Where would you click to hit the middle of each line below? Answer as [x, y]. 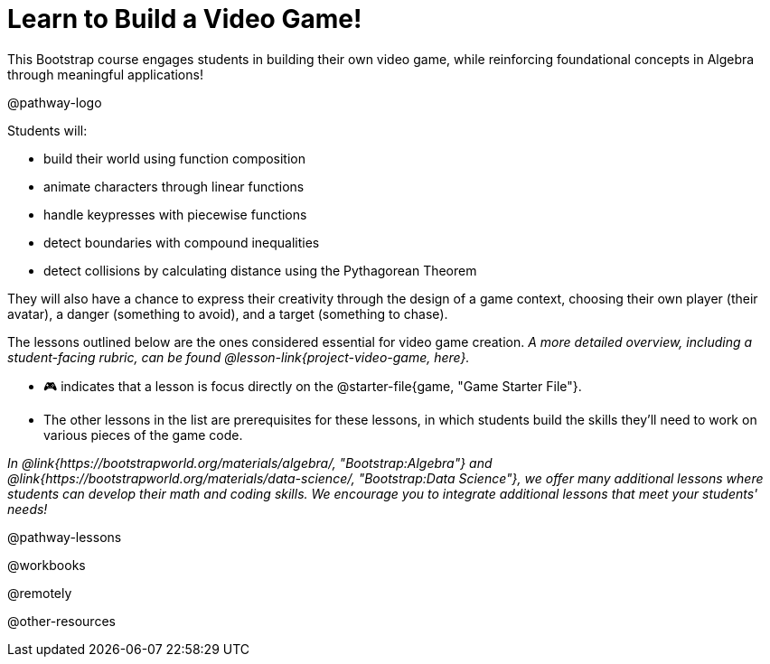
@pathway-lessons [65, 537]
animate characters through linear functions [174, 186]
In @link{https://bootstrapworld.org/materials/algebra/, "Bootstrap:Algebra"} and [250, 463]
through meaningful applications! [105, 74]
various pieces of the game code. [143, 435]
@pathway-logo [55, 102]
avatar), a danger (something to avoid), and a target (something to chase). [228, 313]
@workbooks [47, 565]
